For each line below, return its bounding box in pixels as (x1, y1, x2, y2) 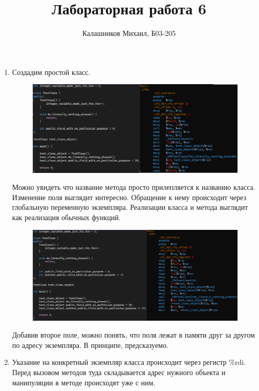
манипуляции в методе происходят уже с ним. (12, 377, 156, 387)
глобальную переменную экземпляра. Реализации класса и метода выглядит (12, 202, 248, 212)
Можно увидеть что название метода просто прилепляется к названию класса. (12, 182, 255, 192)
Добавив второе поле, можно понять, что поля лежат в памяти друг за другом (12, 329, 255, 340)
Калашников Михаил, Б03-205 (82, 28, 176, 38)
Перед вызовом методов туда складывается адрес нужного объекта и (12, 367, 226, 378)
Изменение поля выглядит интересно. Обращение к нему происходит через (12, 191, 246, 202)
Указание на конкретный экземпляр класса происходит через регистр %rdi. (12, 357, 246, 367)
